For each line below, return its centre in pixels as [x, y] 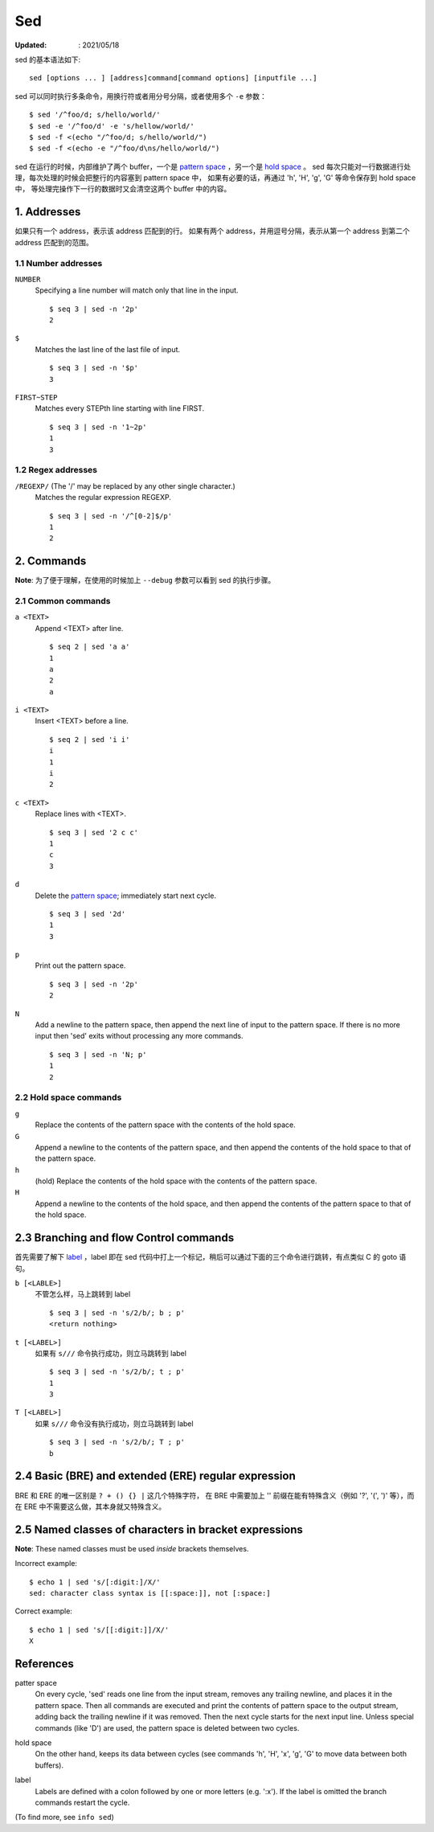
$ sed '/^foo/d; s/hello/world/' [95, 115]
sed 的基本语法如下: [48, 59]
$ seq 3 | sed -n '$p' [94, 368]
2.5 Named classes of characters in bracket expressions [159, 1529]
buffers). [49, 1765]
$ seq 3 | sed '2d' [88, 914]
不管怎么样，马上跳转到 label [83, 1294]
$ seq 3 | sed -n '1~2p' [98, 427]
